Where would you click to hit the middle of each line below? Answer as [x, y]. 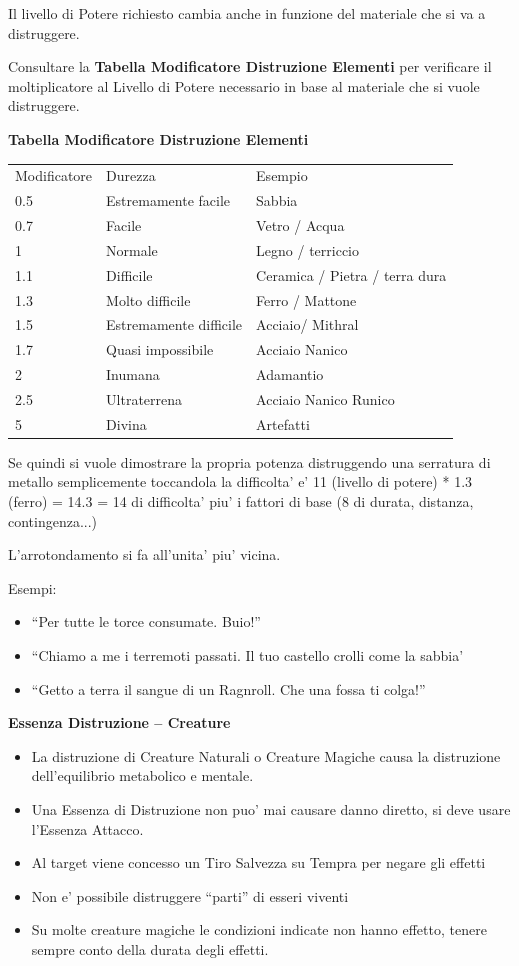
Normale [132, 249]
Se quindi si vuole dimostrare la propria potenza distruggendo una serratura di [249, 461]
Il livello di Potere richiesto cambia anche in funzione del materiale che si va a [247, 13]
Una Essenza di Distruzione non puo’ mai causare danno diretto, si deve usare [271, 808]
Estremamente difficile [174, 324]
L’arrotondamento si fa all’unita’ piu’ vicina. [144, 554]
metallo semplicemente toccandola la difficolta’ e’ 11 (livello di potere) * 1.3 [240, 481]
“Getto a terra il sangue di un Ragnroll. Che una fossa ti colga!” [228, 688]
